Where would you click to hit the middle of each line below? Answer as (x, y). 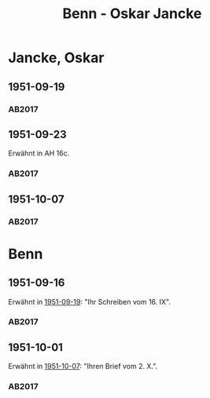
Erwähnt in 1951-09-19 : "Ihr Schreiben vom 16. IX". (90, 301)
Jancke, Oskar (56, 58)
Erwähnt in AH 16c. (39, 153)
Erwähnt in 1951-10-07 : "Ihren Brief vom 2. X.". (83, 367)
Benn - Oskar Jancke (132, 14)
